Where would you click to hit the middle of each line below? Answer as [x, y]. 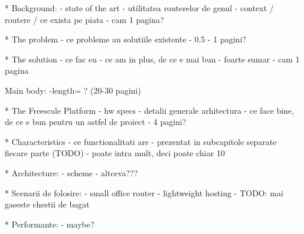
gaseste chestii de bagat [47, 204]
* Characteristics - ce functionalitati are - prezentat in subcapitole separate [141, 141]
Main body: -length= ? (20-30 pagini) [73, 90]
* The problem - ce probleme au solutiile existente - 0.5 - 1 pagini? [125, 39]
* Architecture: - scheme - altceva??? [71, 172]
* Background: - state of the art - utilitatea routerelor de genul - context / [139, 8]
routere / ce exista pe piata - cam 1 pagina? [84, 19]
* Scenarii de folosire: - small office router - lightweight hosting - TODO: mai [144, 192]
